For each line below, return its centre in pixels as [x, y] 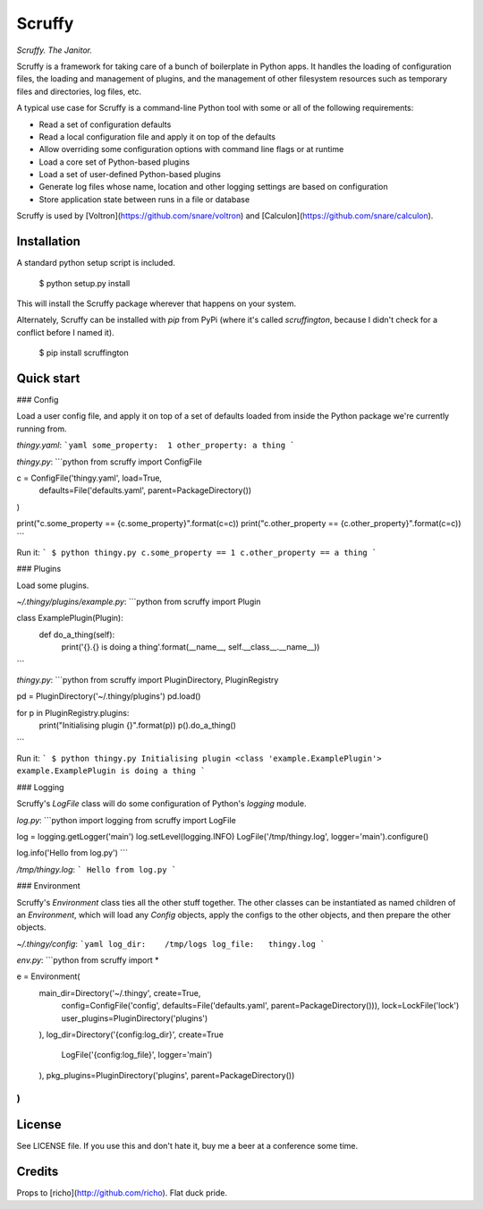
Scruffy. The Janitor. [55, 50]
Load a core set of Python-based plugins [114, 162]
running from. [42, 429]
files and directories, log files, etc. [79, 91]
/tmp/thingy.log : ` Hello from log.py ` [97, 869]
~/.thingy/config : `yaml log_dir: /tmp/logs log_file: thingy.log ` [171, 943]
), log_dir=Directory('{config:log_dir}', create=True [131, 1034]
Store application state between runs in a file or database [144, 199]
